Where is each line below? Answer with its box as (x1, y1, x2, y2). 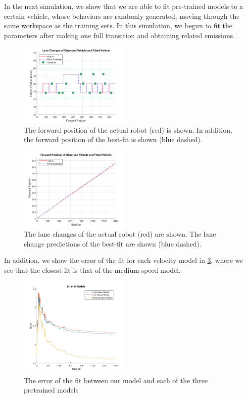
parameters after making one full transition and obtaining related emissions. (4, 30, 235, 40)
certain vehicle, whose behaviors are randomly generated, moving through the (4, 10, 240, 21)
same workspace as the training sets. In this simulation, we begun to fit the (4, 20, 233, 31)
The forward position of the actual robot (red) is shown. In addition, (24, 124, 232, 135)
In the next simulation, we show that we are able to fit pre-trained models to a (4, 1, 243, 11)
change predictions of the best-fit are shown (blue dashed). (24, 238, 201, 249)
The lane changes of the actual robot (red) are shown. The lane (24, 229, 216, 239)
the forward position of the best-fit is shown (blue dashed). (24, 134, 202, 145)
